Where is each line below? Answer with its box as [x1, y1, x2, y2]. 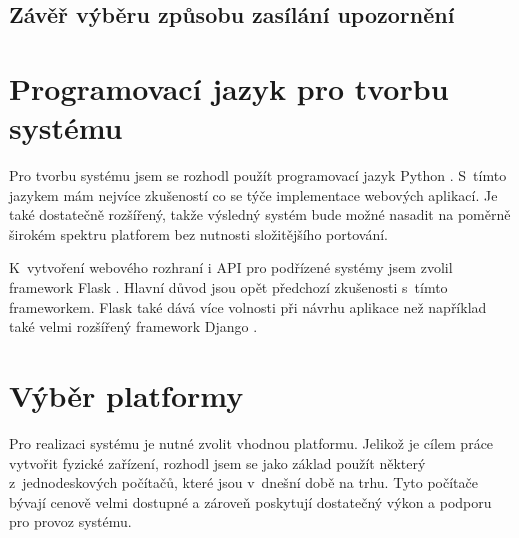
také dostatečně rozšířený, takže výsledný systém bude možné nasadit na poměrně [9, 204, 511, 225]
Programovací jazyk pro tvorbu [9, 67, 449, 108]
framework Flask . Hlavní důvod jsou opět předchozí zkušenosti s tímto [9, 277, 448, 298]
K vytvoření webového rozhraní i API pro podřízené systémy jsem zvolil [9, 257, 453, 278]
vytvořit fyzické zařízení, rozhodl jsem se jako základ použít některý [9, 452, 426, 473]
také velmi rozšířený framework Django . [9, 316, 258, 337]
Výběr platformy [9, 375, 244, 416]
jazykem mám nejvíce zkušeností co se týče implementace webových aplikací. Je [9, 184, 498, 205]
